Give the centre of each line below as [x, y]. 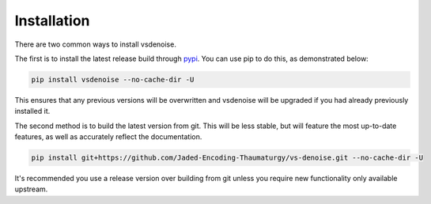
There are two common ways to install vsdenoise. [96, 44]
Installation [52, 21]
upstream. [31, 189]
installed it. [32, 111]
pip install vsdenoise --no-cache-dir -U [113, 79]
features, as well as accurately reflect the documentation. [108, 137]
